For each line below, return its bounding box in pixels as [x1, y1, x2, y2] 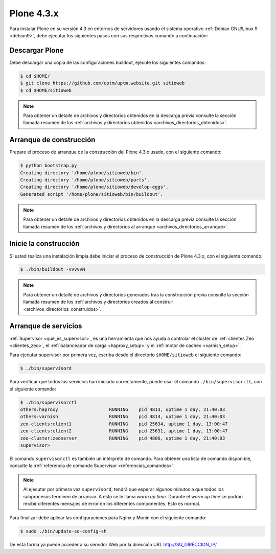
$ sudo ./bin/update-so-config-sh [20, 528, 107, 534]
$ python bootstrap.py [20, 163, 77, 169]
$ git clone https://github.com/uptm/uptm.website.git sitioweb [20, 80, 185, 86]
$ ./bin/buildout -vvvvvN [20, 266, 85, 272]
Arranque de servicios [9, 322, 82, 331]
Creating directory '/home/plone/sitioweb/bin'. [20, 170, 145, 176]
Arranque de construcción [9, 135, 96, 144]
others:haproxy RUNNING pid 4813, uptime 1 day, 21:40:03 [20, 407, 225, 412]
